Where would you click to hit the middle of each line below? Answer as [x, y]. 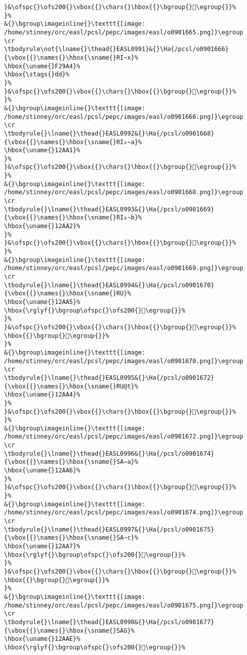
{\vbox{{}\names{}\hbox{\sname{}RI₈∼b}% [73, 218]
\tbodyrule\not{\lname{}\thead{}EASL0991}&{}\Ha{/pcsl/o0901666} [116, 49]
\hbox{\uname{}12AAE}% [42, 639]
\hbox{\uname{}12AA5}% [42, 302]
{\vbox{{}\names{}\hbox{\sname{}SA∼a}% [71, 462]
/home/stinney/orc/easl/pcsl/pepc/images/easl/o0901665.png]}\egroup [124, 32]
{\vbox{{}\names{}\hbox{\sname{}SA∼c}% [71, 538]
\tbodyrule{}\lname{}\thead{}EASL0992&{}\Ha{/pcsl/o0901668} [109, 133]
